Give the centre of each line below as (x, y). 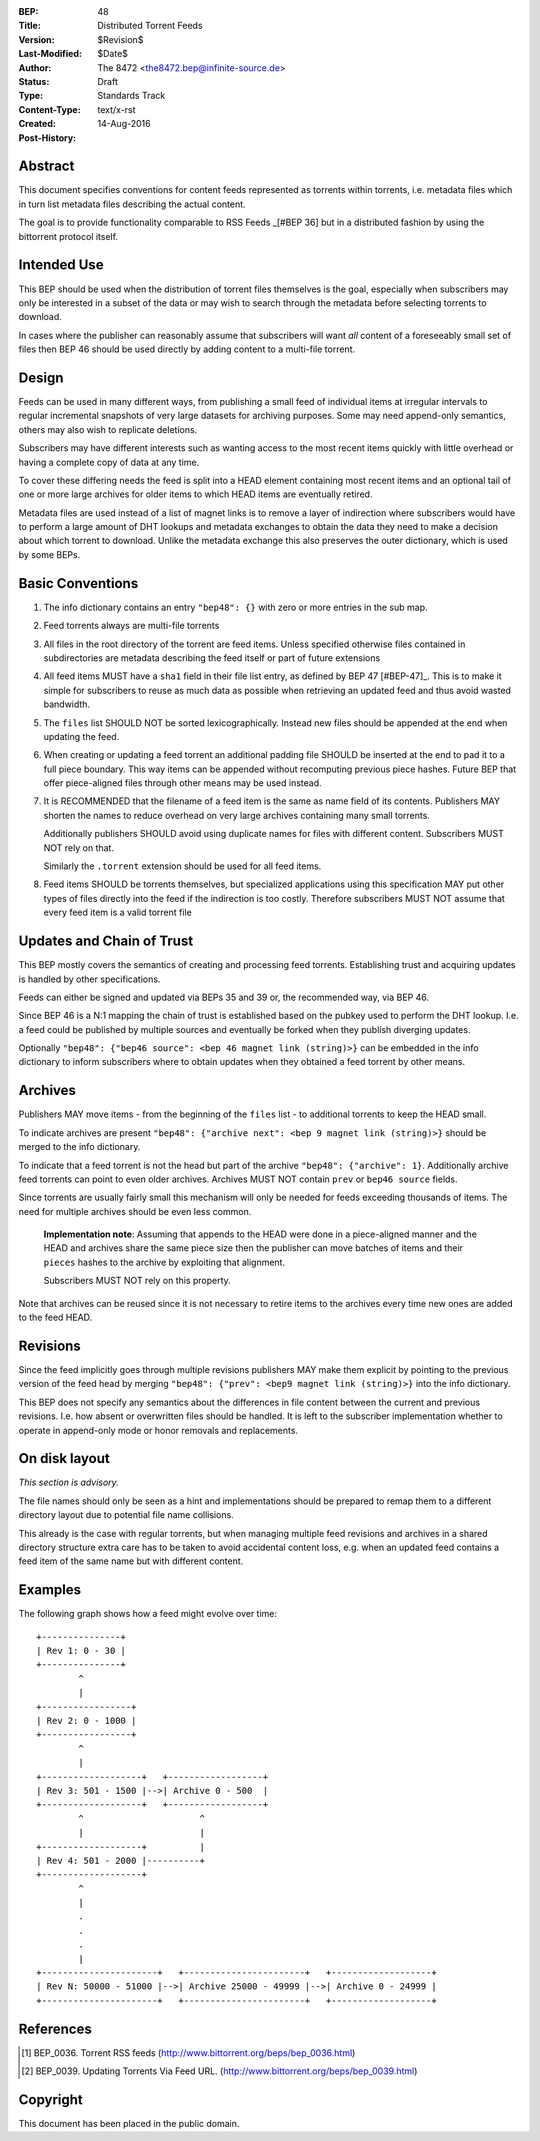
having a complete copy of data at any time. (109, 462)
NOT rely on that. (79, 847)
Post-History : (47, 137)
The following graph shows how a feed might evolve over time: (148, 1614)
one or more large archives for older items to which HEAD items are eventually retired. (195, 494)
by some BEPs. (49, 554)
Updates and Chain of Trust (106, 941)
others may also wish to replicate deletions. (108, 429)
